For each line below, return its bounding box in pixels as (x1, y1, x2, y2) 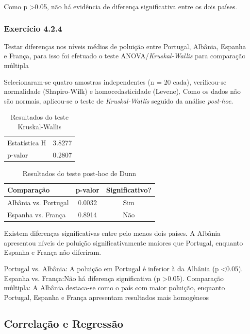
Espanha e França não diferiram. (4, 247, 101, 257)
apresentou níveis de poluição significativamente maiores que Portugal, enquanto (4, 237, 243, 247)
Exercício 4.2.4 (4, 22, 63, 34)
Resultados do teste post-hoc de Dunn (22, 168, 136, 178)
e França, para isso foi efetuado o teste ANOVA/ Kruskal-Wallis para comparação (4, 51, 246, 61)
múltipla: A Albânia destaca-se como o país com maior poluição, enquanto (4, 282, 225, 293)
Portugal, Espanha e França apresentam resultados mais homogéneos (4, 292, 209, 302)
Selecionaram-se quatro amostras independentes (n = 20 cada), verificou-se (4, 76, 227, 87)
